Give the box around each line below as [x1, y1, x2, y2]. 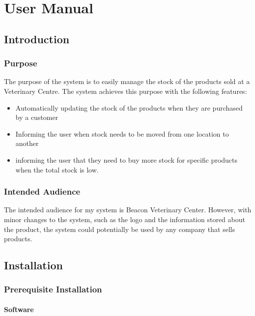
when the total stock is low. [15, 164, 99, 174]
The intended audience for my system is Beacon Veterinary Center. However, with [4, 204, 252, 215]
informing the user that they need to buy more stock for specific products [15, 154, 238, 165]
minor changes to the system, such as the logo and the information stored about [4, 214, 245, 224]
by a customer [15, 112, 58, 122]
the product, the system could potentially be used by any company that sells [4, 224, 235, 234]
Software [4, 304, 34, 314]
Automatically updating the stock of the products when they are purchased [15, 102, 243, 113]
